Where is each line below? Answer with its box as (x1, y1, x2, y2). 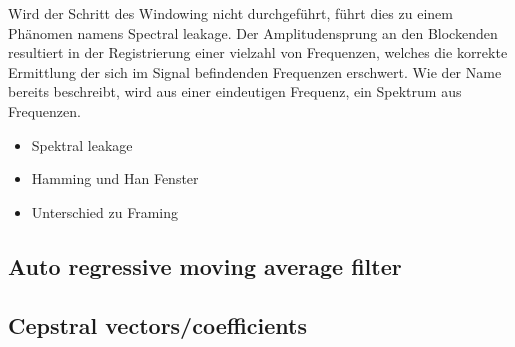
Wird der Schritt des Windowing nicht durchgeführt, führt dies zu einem (8, 3, 453, 23)
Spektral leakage (31, 134, 133, 155)
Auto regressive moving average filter (8, 250, 402, 281)
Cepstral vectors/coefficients (8, 309, 308, 340)
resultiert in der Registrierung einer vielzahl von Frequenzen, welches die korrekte (8, 42, 508, 63)
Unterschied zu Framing (31, 201, 178, 222)
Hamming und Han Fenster (31, 168, 199, 189)
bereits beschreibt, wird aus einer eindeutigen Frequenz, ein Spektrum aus (8, 81, 462, 102)
